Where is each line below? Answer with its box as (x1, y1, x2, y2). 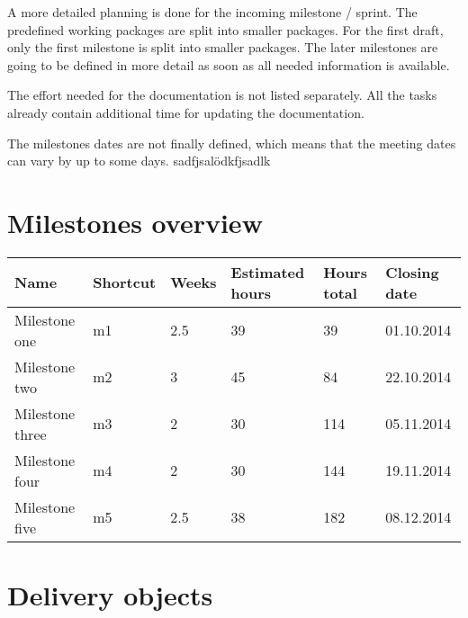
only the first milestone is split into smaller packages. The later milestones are (7, 38, 438, 57)
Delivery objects (7, 577, 213, 614)
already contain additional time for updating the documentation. (7, 103, 364, 121)
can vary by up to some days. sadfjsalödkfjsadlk (7, 151, 271, 170)
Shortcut (93, 272, 157, 293)
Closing (385, 261, 439, 282)
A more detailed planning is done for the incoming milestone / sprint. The (7, 3, 418, 21)
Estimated (230, 261, 305, 282)
